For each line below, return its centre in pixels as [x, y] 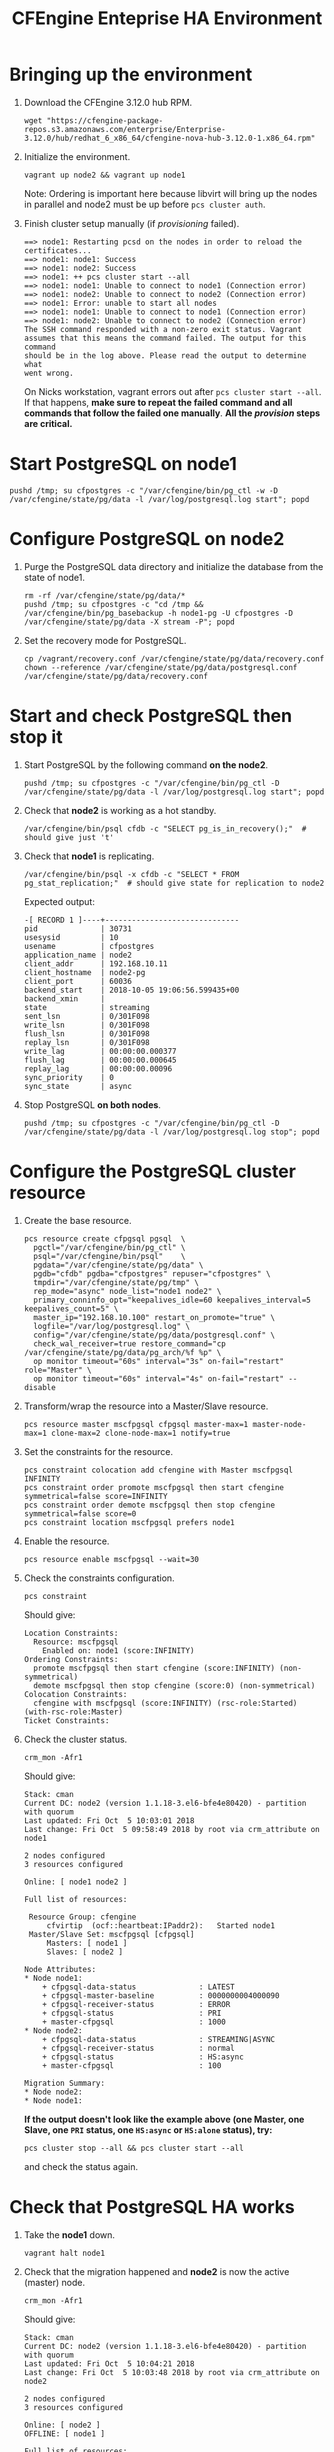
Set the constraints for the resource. [98, 1451]
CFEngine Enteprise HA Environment [167, 18]
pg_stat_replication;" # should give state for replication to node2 [174, 883]
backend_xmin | [64, 998]
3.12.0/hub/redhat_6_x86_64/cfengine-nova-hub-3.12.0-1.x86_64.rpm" [169, 138]
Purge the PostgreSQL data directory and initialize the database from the [173, 566]
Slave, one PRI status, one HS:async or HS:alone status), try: [148, 2129]
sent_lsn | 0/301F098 [87, 1016]
